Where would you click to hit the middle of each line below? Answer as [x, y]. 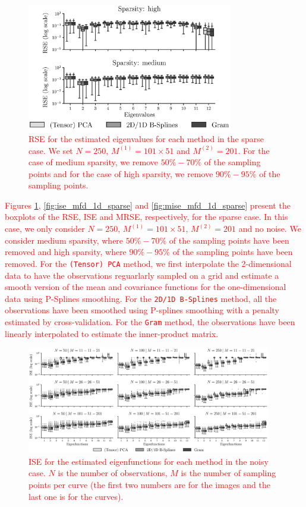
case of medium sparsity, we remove [94, 162]
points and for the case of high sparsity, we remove [121, 173]
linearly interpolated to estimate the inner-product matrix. [112, 333]
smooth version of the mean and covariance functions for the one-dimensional [146, 287]
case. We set [51, 150]
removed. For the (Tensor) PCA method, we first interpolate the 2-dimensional [148, 263]
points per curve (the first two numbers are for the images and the [149, 484]
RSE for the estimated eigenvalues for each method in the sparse [146, 138]
